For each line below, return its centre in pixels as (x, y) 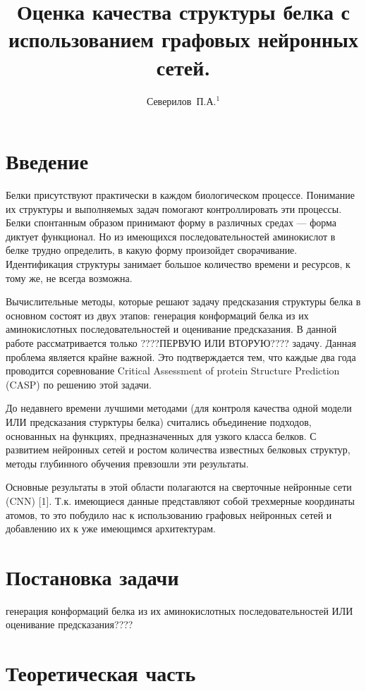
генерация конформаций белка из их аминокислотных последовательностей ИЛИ (179, 610)
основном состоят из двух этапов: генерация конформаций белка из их (157, 315)
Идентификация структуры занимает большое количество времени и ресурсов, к (178, 264)
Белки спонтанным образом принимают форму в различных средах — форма (171, 222)
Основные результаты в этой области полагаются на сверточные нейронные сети (179, 487)
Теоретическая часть (101, 673)
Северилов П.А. (181, 100)
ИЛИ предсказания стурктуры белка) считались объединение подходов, (159, 421)
